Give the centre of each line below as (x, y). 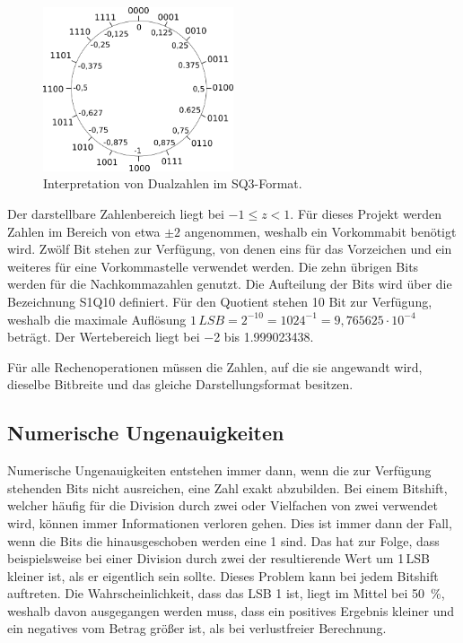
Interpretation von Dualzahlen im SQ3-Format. (173, 183)
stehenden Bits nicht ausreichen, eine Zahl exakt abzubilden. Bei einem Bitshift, (227, 487)
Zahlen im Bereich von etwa (84, 231)
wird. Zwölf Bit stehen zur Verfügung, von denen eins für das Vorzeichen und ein (230, 249)
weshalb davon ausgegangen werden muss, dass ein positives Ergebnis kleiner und (231, 610)
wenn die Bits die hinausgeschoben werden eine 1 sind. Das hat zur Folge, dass (223, 540)
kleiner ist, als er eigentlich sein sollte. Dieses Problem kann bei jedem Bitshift (223, 575)
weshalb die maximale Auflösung (97, 319)
